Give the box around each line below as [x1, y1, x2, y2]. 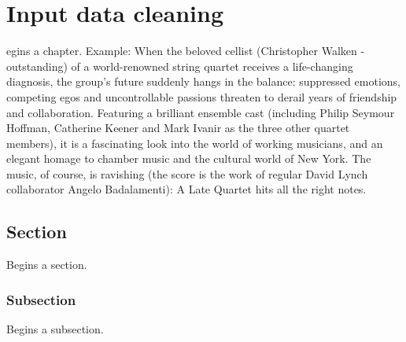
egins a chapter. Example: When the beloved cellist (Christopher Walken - [6, 42, 365, 59]
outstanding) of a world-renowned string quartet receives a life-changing [6, 57, 353, 74]
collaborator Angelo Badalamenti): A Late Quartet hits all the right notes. [6, 181, 367, 197]
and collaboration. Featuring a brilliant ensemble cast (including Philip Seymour [6, 104, 395, 120]
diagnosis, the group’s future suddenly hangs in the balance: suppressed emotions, [6, 73, 400, 90]
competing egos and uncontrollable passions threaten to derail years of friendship [6, 88, 397, 105]
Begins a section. [6, 256, 87, 273]
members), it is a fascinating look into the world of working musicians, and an [6, 134, 383, 151]
